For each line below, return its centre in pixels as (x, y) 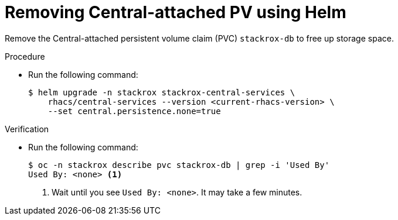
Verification (27, 129)
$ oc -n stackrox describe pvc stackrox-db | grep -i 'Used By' (179, 165)
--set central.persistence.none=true (134, 111)
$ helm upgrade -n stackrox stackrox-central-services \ (162, 92)
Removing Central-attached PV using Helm (176, 12)
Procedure (25, 56)
